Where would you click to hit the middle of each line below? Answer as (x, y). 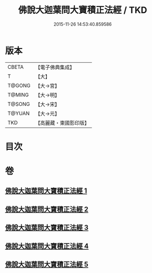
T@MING (18, 94)
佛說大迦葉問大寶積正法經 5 (47, 264)
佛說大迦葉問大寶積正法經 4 (47, 246)
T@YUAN (19, 113)
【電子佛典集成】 (55, 67)
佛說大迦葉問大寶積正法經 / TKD (83, 10)
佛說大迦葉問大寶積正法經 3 (47, 228)
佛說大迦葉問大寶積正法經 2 (47, 209)
